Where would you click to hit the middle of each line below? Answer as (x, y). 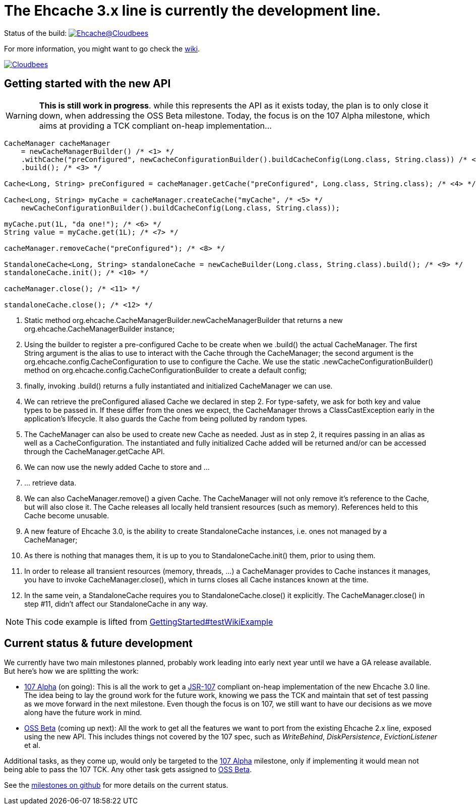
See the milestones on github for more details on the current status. (116, 785)
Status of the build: (36, 33)
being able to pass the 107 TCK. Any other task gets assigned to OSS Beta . (128, 770)
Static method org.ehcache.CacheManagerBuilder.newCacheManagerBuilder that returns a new (184, 320)
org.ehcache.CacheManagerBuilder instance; (100, 329)
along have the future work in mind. (83, 713)
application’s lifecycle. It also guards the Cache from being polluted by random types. (166, 418)
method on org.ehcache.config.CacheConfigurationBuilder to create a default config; (166, 370)
